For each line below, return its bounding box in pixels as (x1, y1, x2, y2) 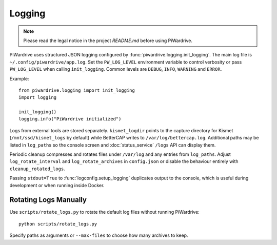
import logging (18, 95, 57, 100)
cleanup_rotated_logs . (9, 166, 65, 172)
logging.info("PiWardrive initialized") (18, 116, 122, 122)
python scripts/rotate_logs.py (18, 221, 97, 227)
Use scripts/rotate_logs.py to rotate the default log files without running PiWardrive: (9, 209, 200, 215)
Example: (9, 75, 29, 81)
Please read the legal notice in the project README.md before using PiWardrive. (23, 37, 192, 44)
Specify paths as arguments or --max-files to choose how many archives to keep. (9, 232, 188, 238)
